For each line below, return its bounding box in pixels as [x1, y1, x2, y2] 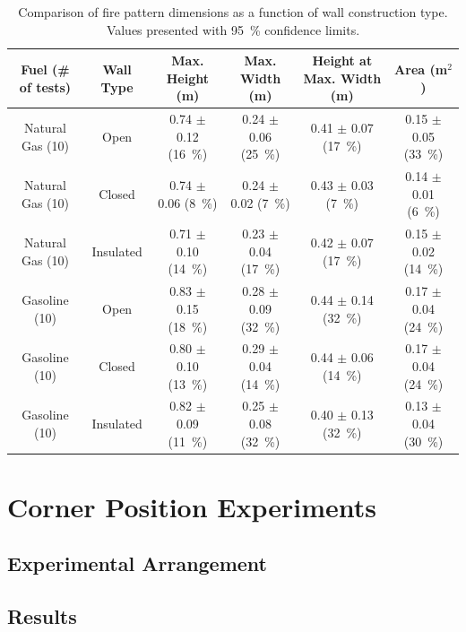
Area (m [394, 59, 448, 78]
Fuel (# [21, 59, 70, 78]
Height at [312, 51, 373, 70]
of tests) [19, 77, 72, 96]
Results [7, 602, 77, 630]
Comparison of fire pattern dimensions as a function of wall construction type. [18, 3, 448, 21]
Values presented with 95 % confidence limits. [106, 20, 360, 39]
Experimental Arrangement [7, 550, 268, 577]
